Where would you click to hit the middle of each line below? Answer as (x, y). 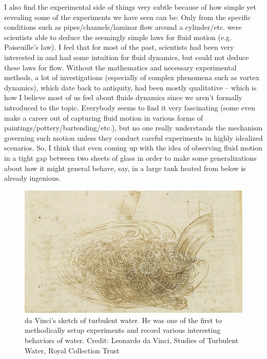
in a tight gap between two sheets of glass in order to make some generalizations (130, 157)
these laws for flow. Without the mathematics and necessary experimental (120, 67)
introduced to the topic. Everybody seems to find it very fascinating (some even (130, 107)
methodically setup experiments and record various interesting (123, 330)
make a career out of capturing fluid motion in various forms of (103, 117)
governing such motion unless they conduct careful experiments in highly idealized (133, 137)
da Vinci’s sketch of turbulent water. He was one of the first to (123, 320)
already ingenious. (33, 178)
